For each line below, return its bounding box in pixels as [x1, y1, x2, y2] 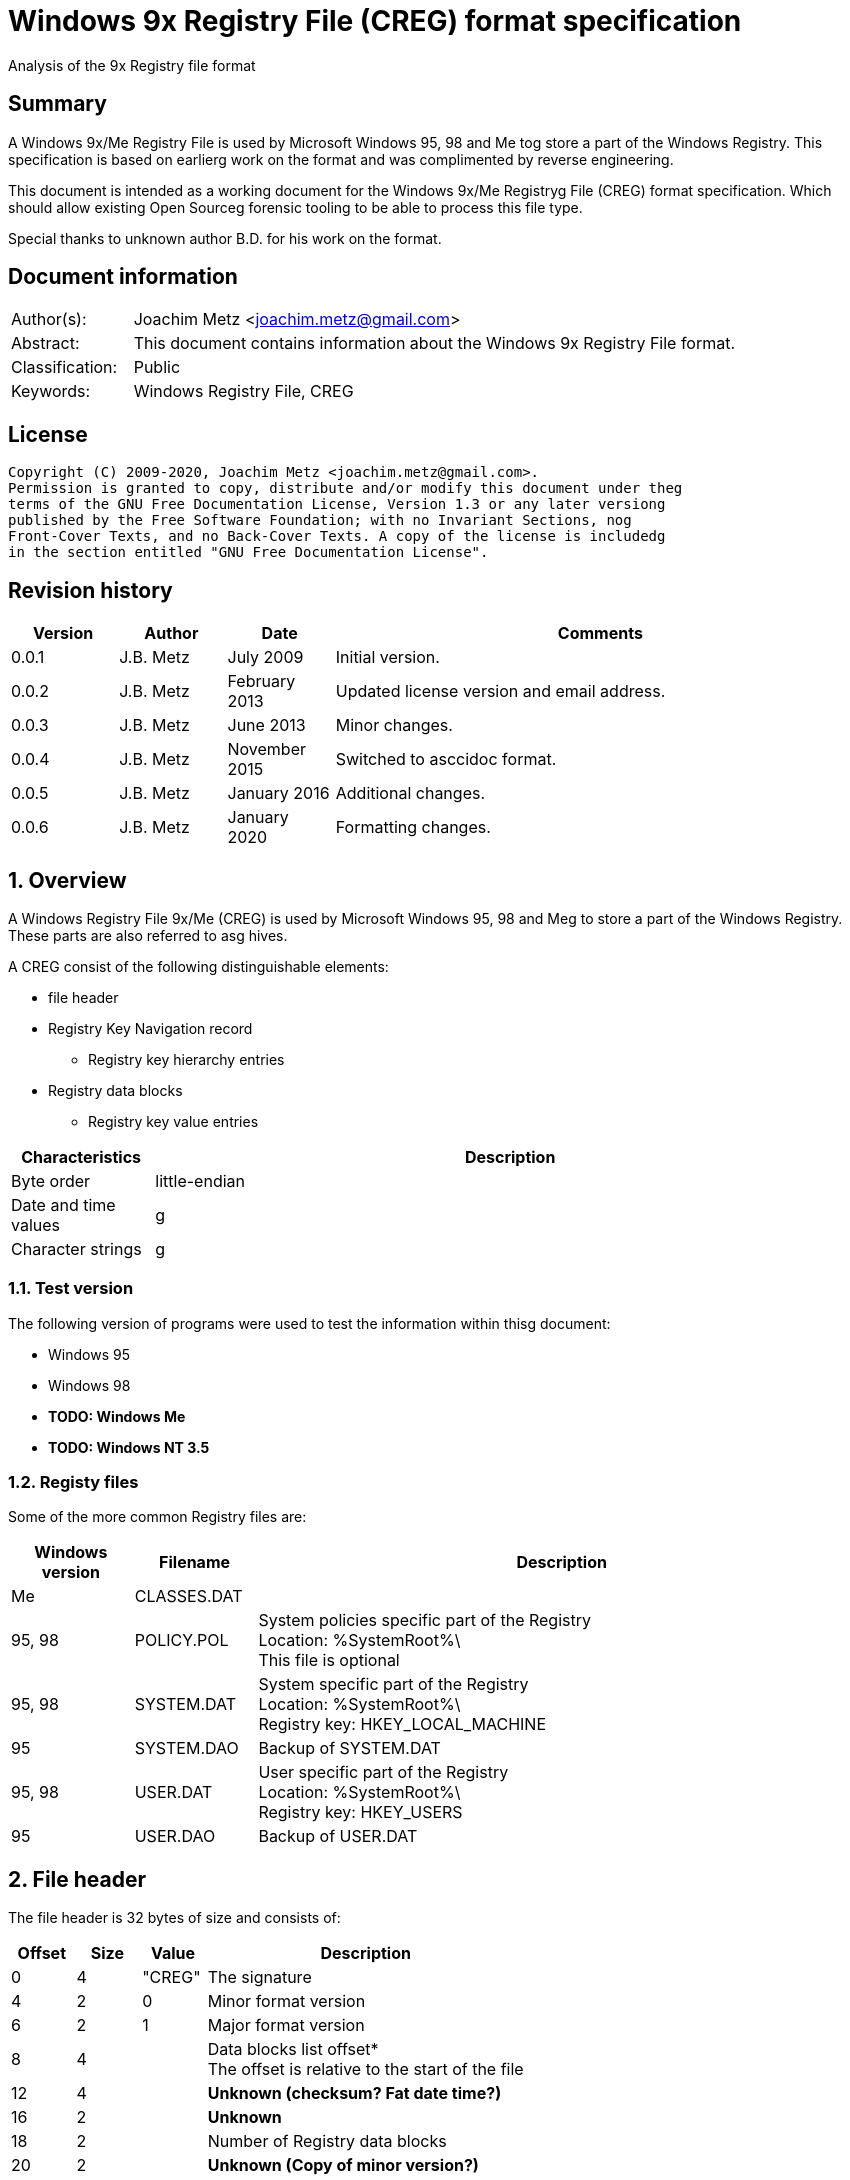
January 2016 [227, 783, 330, 804]
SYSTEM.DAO [134, 1738, 239, 1759]
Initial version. [335, 647, 440, 668]
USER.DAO [134, 1826, 216, 1847]
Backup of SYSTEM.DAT [258, 1738, 441, 1759]
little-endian [155, 1170, 245, 1191]
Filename [159, 1552, 231, 1573]
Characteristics [21, 1146, 142, 1167]
